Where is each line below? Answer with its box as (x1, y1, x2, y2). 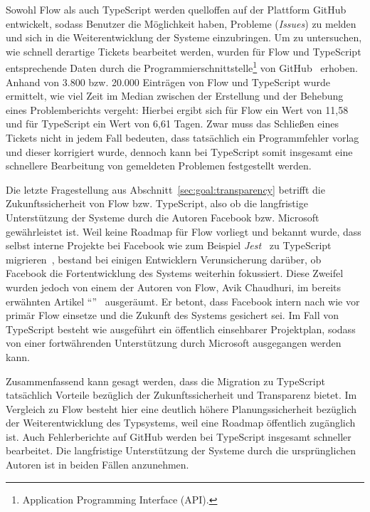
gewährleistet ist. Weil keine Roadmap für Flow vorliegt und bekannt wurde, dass (6, 224, 361, 239)
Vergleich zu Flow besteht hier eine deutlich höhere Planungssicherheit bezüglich (6, 401, 357, 416)
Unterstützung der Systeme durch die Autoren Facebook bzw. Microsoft (6, 209, 319, 224)
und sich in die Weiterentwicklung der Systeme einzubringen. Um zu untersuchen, (6, 30, 362, 45)
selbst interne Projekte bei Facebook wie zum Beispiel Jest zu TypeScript (6, 238, 332, 253)
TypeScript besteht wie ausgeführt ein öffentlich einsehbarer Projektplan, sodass (6, 321, 356, 336)
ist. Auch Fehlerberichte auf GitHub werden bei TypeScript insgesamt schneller (6, 429, 351, 444)
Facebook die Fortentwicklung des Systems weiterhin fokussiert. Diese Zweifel (6, 266, 344, 281)
